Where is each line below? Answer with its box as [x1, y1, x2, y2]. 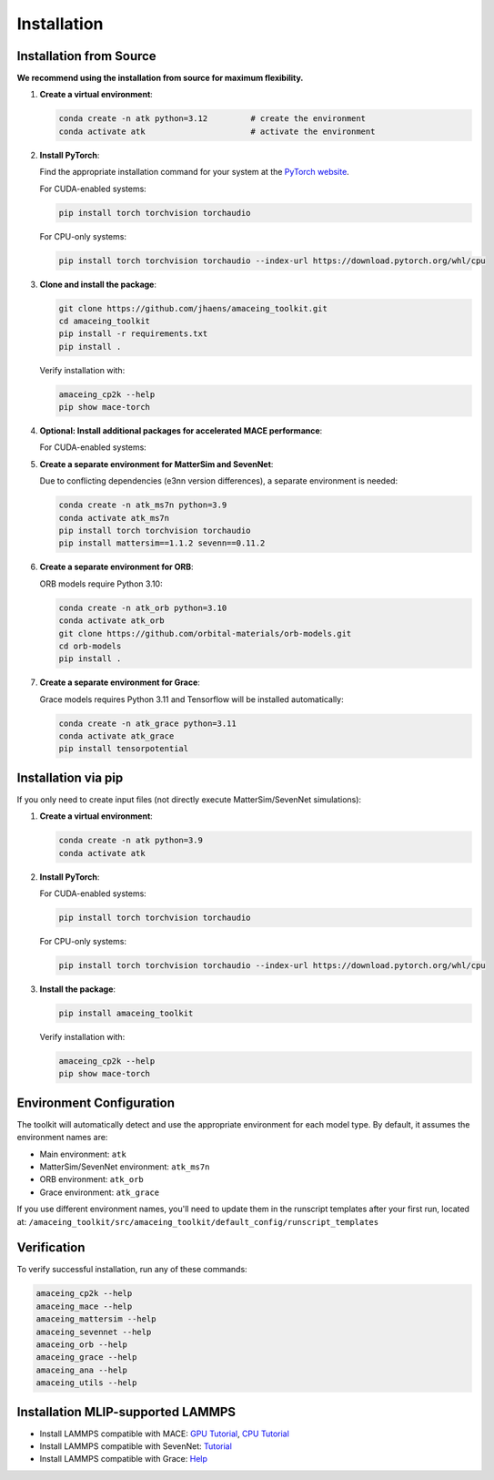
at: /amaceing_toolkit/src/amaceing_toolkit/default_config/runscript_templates [16, 1216, 379, 1227]
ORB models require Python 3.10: [39, 578, 163, 589]
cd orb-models [58, 640, 122, 651]
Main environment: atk [39, 1148, 126, 1159]
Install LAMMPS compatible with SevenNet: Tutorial [39, 1441, 232, 1452]
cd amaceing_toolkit [58, 315, 150, 326]
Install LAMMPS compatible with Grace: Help [39, 1454, 208, 1465]
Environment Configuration [16, 1095, 175, 1110]
